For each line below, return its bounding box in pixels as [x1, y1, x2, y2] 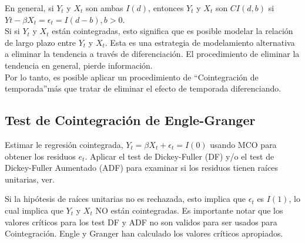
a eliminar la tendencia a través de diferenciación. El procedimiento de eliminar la [5, 48, 300, 60]
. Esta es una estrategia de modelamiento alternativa [105, 36, 295, 48]
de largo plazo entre [5, 36, 76, 48]
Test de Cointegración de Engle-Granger [5, 111, 256, 129]
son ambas [85, 2, 123, 14]
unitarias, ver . [5, 173, 55, 185]
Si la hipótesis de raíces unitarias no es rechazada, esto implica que [5, 193, 246, 205]
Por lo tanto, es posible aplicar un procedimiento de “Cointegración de [5, 70, 259, 83]
